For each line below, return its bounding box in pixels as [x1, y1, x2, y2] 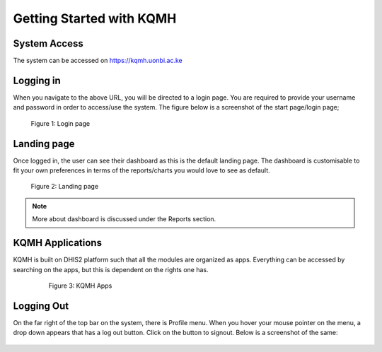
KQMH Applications [13, 237, 103, 249]
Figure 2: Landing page [30, 182, 99, 191]
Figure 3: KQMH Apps [48, 281, 112, 290]
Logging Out [13, 300, 69, 312]
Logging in [13, 74, 62, 86]
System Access [13, 37, 84, 49]
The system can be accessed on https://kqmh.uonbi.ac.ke [13, 57, 183, 65]
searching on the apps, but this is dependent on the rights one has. [13, 265, 209, 274]
